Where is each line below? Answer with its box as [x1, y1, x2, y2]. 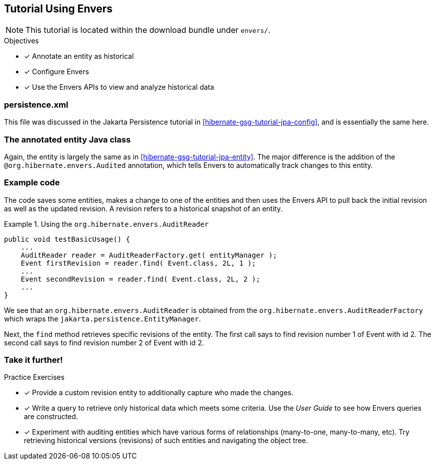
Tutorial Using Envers [4, 2, 113, 15]
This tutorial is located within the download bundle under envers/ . [25, 25, 271, 35]
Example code [4, 177, 60, 188]
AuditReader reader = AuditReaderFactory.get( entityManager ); [20, 251, 277, 259]
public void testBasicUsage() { [4, 235, 130, 243]
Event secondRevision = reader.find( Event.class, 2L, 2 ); [20, 275, 261, 283]
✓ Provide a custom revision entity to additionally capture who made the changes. [24, 388, 293, 397]
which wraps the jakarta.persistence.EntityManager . [4, 314, 201, 323]
